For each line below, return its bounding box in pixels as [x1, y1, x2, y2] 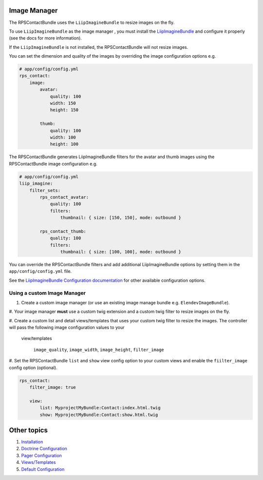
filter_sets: [29, 188, 61, 193]
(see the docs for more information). [9, 35, 82, 41]
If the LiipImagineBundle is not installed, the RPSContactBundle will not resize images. [9, 44, 188, 50]
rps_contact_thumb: [39, 229, 86, 234]
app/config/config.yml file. [9, 269, 72, 274]
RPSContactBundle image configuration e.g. [9, 161, 97, 167]
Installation [21, 439, 43, 445]
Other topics [9, 426, 48, 434]
